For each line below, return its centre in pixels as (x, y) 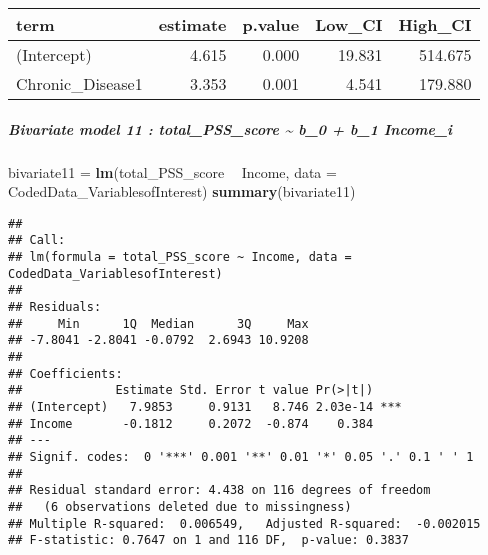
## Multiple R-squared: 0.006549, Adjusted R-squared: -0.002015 (244, 523)
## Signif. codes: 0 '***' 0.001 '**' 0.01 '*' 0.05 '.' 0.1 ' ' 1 (241, 456)
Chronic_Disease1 (79, 83)
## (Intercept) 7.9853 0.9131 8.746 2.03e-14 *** (205, 406)
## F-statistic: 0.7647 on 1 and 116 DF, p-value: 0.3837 (208, 540)
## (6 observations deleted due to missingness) (180, 506)
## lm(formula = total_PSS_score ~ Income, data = (180, 257)
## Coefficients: (65, 373)
